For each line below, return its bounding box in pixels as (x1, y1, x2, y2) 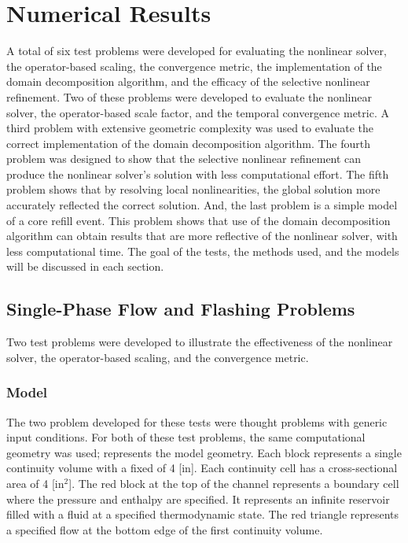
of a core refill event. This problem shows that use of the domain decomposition (6, 212, 391, 228)
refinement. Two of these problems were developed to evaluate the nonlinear (6, 88, 372, 105)
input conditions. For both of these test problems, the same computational (6, 429, 366, 445)
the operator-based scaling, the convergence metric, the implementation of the (6, 57, 382, 74)
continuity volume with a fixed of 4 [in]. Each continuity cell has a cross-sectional (6, 460, 398, 476)
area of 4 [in (6, 475, 64, 492)
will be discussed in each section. (6, 258, 164, 275)
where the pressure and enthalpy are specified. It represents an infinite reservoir (6, 490, 390, 507)
